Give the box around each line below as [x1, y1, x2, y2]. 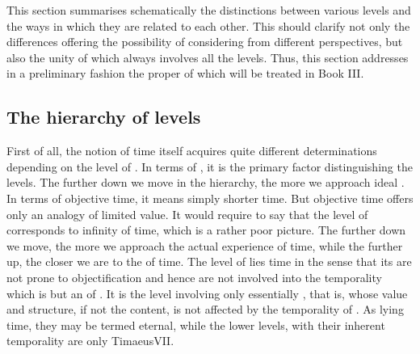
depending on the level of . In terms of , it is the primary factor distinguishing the [6, 158, 413, 175]
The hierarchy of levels [6, 104, 201, 129]
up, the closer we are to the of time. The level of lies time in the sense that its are [6, 253, 412, 270]
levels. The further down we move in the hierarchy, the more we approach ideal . [6, 174, 405, 191]
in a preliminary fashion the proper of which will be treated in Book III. [6, 65, 364, 82]
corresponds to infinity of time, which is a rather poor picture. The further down [6, 221, 406, 238]
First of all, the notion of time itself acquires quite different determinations [6, 142, 377, 159]
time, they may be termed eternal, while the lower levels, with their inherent [6, 316, 385, 333]
